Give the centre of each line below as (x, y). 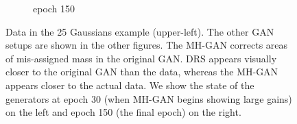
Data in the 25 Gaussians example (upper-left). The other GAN (140, 31)
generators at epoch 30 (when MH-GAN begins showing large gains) (149, 98)
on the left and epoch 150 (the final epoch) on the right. (123, 112)
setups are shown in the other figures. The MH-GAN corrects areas (147, 45)
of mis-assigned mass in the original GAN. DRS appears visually (141, 58)
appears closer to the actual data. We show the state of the (130, 85)
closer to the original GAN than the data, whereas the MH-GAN (142, 72)
